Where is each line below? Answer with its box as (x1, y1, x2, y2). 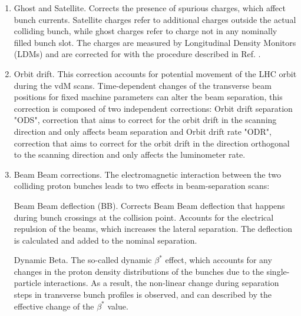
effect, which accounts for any (165, 254, 272, 266)
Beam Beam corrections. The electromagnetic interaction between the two (14, 168, 281, 180)
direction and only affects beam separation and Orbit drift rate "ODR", (14, 125, 272, 137)
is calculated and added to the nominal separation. (14, 234, 197, 246)
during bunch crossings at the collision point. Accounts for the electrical (14, 211, 274, 223)
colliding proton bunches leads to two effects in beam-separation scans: (14, 179, 270, 192)
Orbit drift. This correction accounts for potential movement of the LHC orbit (14, 67, 297, 79)
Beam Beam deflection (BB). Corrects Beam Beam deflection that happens (14, 199, 285, 211)
